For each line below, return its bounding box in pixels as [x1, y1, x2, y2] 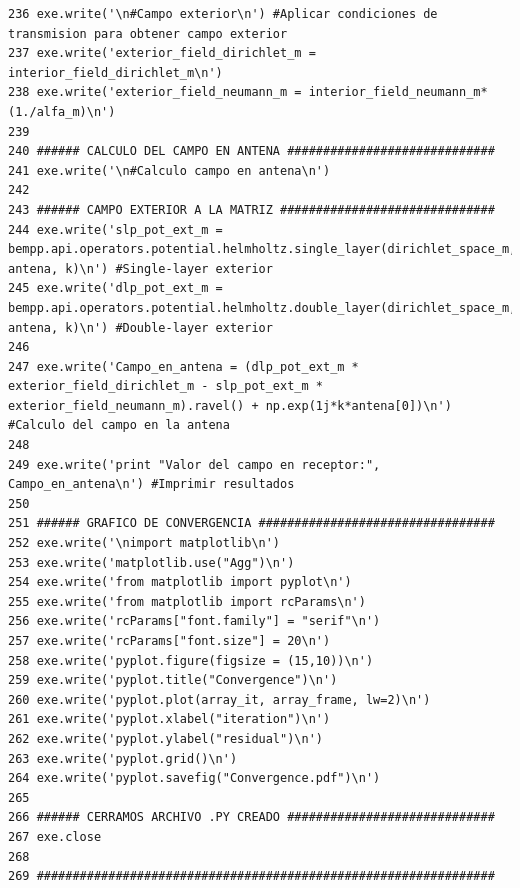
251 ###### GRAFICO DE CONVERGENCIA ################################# [8, 516, 495, 531]
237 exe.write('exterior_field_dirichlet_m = [8, 46, 316, 61]
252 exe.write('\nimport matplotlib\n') [8, 536, 281, 551]
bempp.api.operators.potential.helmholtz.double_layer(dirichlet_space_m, [8, 300, 517, 315]
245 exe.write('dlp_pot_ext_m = [8, 281, 223, 296]
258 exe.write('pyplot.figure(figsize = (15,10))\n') [8, 653, 374, 668]
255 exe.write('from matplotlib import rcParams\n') [8, 594, 366, 609]
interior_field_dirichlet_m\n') [8, 65, 223, 80]
